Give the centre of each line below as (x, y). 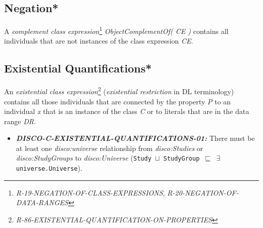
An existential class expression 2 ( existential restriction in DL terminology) (119, 90)
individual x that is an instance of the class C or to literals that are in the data (127, 111)
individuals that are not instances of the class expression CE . (99, 41)
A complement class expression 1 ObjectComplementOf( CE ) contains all (116, 30)
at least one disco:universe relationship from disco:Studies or (109, 148)
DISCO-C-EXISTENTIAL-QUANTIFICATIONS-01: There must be (135, 138)
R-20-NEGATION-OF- (203, 192)
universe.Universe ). (49, 168)
